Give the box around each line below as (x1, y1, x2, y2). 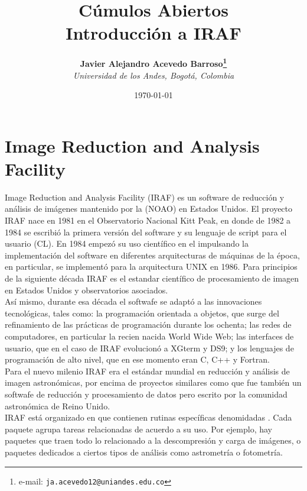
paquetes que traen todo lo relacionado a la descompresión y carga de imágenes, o (5, 434, 301, 447)
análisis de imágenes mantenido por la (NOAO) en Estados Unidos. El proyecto (5, 202, 293, 215)
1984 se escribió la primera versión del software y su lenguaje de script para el (5, 225, 287, 238)
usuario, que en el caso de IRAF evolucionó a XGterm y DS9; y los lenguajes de (5, 341, 294, 354)
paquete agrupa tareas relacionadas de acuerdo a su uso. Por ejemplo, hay (5, 422, 272, 435)
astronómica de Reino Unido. (5, 399, 110, 412)
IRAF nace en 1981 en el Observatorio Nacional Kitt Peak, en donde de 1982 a (5, 214, 291, 227)
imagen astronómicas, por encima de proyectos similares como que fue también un (5, 376, 302, 389)
